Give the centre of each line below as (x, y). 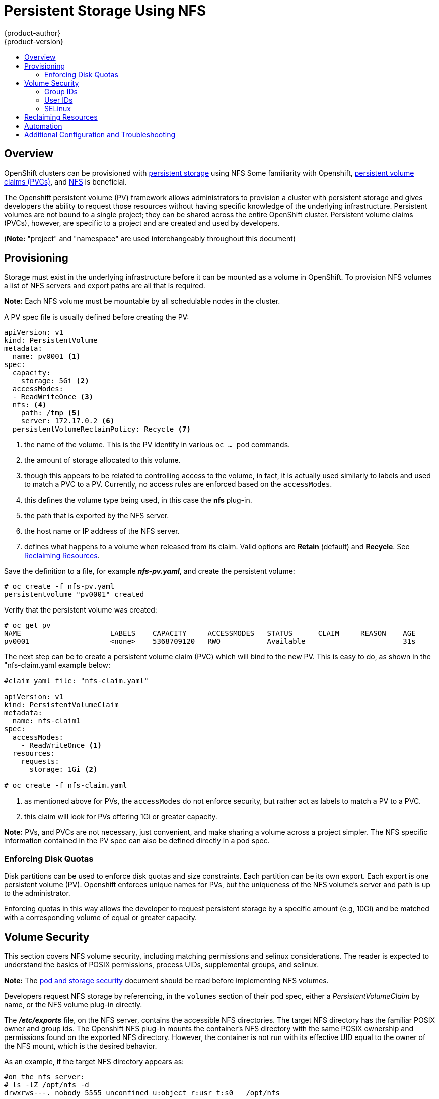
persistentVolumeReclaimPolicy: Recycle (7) (101, 429)
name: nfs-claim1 (46, 721)
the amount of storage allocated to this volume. (102, 460)
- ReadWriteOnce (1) (61, 745)
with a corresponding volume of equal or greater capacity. (100, 918)
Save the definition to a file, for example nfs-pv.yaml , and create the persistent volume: (150, 571)
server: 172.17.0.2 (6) (68, 421)
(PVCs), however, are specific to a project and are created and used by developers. (142, 223)
